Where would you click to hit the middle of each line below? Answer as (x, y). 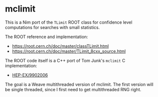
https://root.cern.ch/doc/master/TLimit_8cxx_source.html (69, 51)
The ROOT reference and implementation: (47, 37)
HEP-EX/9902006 (30, 75)
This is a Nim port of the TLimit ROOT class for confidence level (69, 22)
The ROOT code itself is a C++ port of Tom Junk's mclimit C (65, 60)
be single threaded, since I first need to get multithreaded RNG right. (73, 89)
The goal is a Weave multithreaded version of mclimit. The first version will (79, 84)
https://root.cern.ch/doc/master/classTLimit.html (60, 46)
